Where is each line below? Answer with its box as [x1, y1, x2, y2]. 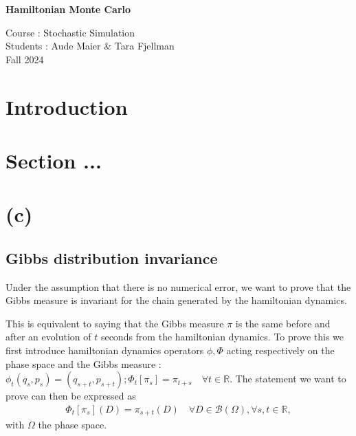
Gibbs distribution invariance [5, 247, 218, 268]
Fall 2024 [5, 52, 44, 66]
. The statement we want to [230, 371, 346, 386]
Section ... [5, 146, 102, 174]
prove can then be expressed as [5, 389, 136, 403]
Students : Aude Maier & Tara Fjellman [5, 39, 175, 53]
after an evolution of [5, 329, 91, 344]
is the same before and [235, 316, 331, 330]
